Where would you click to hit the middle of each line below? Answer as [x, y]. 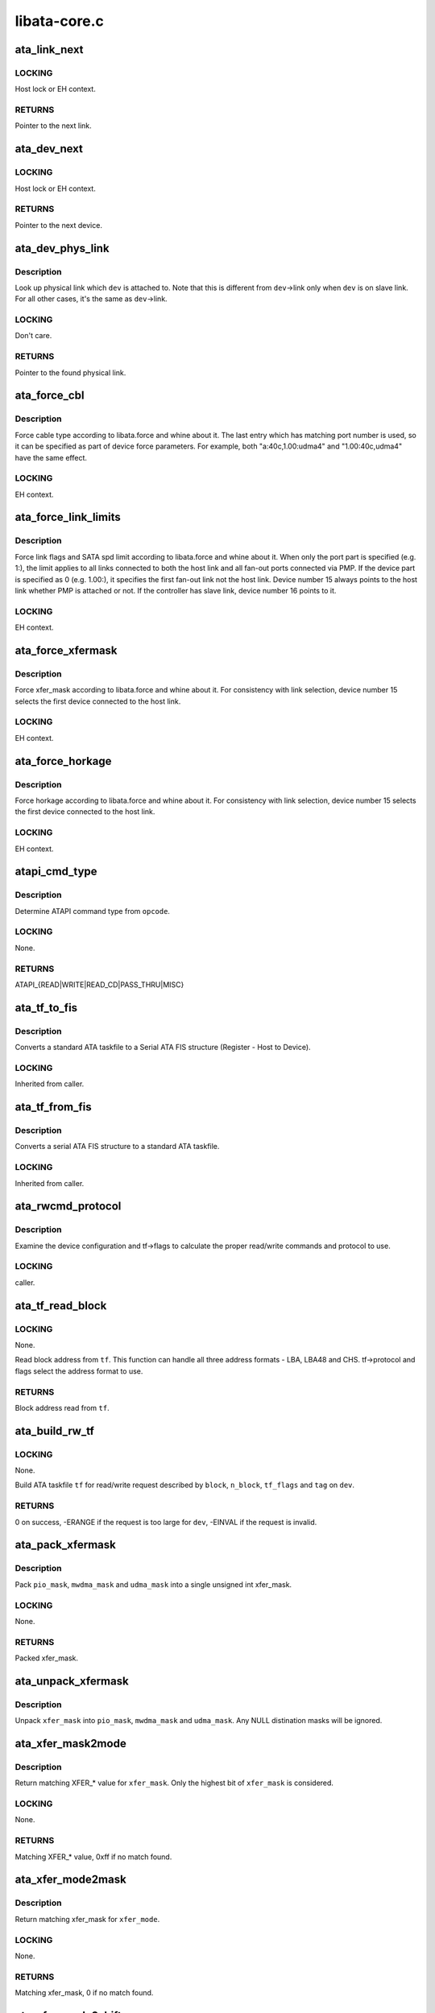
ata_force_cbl [50, 396]
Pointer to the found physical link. [70, 372]
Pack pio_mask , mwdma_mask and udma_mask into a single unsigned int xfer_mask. [153, 1584]
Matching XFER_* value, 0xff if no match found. [93, 1857]
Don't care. [33, 336]
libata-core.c [59, 21]
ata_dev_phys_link [62, 248]
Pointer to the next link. [53, 126]
